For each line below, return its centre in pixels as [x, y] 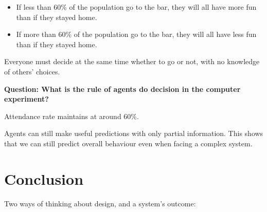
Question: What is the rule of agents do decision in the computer [122, 89]
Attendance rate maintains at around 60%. [72, 116]
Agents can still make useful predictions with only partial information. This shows [134, 133]
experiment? [26, 99]
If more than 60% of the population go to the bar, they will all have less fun [136, 34]
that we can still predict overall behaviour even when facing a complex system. [128, 143]
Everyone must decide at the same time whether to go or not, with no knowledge [132, 61]
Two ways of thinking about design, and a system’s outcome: [100, 203]
